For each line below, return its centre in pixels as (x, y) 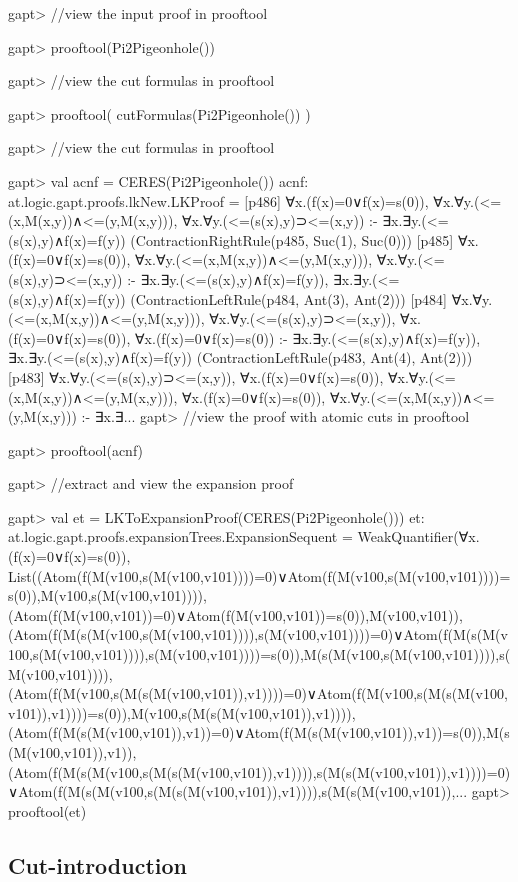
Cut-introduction (97, 864)
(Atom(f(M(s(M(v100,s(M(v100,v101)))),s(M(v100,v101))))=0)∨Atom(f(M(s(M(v (258, 634)
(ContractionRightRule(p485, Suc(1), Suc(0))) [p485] (292, 239)
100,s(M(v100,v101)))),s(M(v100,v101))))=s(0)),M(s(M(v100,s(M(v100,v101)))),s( (259, 654)
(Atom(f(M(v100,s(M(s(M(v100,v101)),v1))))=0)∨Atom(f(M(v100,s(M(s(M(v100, (258, 693)
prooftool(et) (47, 810)
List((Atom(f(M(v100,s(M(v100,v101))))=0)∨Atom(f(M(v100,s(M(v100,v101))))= (259, 575)
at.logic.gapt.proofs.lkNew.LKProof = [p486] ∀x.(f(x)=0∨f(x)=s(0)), (218, 200)
